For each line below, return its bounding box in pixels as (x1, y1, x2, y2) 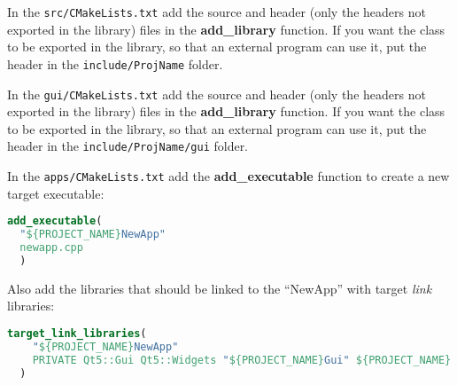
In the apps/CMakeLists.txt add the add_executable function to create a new (7, 167, 450, 185)
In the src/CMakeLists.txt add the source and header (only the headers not (7, 3, 426, 20)
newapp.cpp (19, 241, 83, 254)
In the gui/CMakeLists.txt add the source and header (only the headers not (7, 84, 426, 103)
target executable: (7, 184, 105, 202)
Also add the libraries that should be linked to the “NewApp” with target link (7, 279, 432, 297)
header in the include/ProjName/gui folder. (7, 137, 249, 155)
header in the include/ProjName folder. (7, 54, 223, 73)
